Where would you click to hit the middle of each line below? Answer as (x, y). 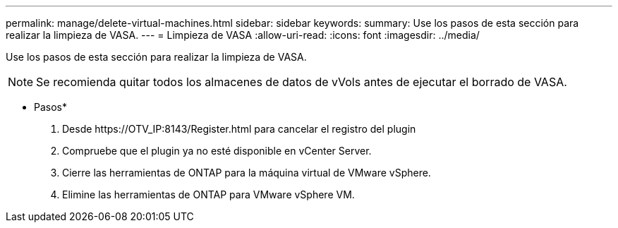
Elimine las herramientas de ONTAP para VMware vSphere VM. (208, 194)
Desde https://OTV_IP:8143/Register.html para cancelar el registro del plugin (239, 129)
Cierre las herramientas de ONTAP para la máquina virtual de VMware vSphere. (247, 173)
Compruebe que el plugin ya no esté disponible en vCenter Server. (217, 151)
